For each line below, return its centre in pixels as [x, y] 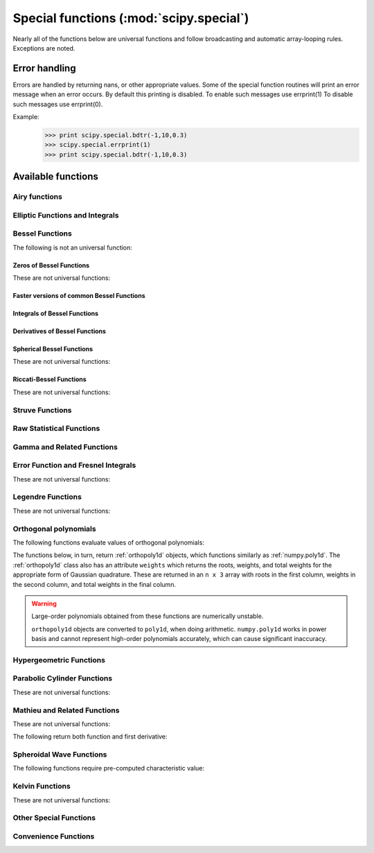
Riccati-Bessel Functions [50, 379]
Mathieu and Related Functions [66, 710]
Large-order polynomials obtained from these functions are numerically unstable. [148, 616]
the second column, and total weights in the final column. [95, 584]
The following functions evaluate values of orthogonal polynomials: [108, 542]
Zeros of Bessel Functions [51, 265]
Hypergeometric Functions [59, 660]
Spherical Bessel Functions [53, 349]
